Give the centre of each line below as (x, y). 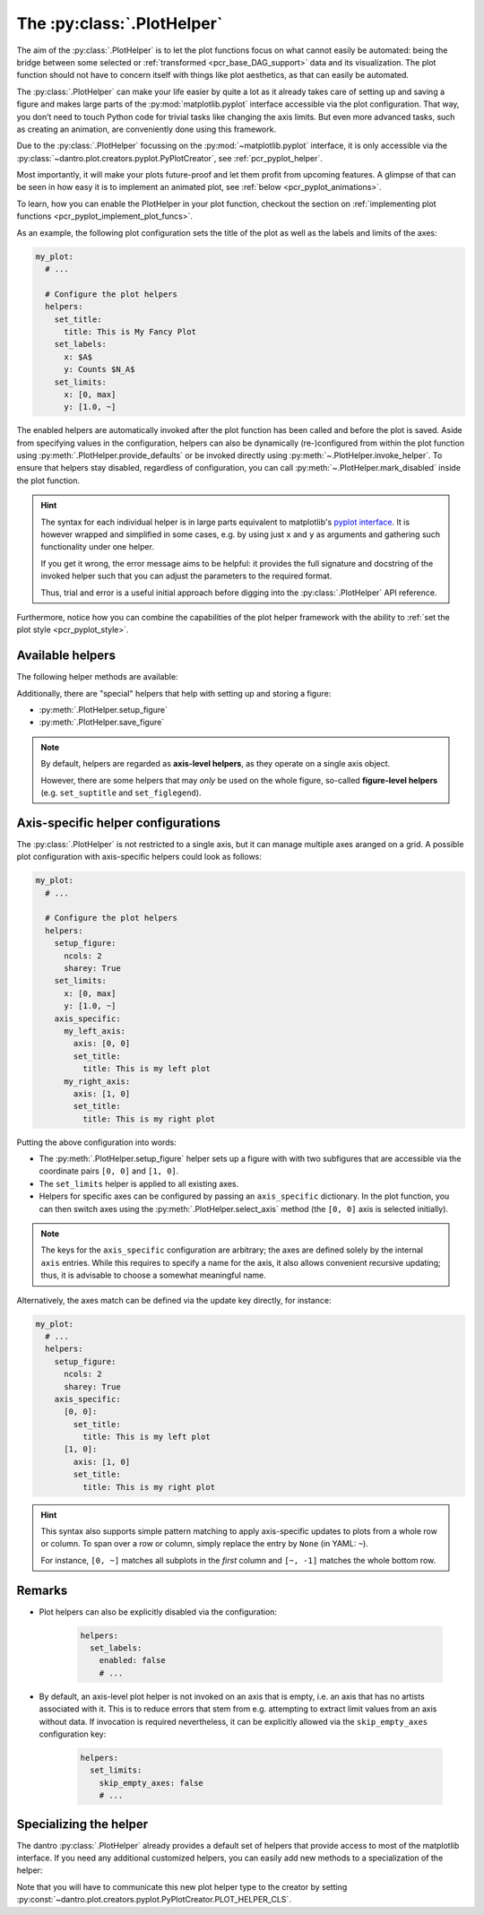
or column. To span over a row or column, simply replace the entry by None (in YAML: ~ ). (205, 1544)
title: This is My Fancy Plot (130, 331)
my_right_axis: (97, 1081)
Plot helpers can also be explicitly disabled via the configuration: (158, 1612)
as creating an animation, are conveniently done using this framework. (147, 129)
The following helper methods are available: (97, 677)
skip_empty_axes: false (151, 1783)
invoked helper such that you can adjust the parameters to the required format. (186, 576)
